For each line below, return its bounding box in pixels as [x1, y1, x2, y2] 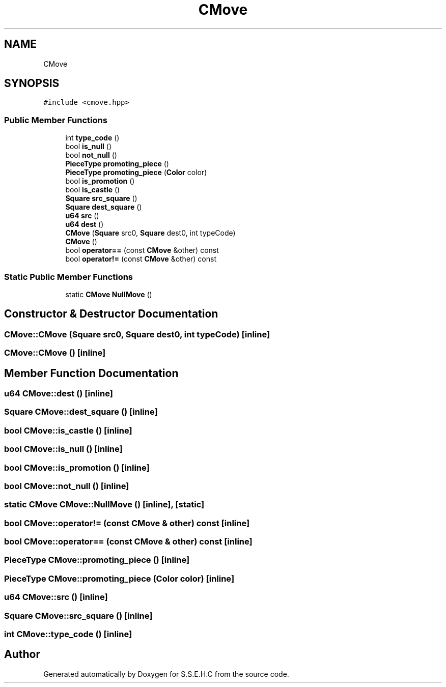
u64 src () [65, 211, 99, 220]
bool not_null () [65, 151, 117, 160]
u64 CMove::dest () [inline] [4, 388, 113, 398]
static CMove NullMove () [65, 290, 152, 299]
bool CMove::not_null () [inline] [4, 480, 129, 491]
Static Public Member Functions [4, 271, 133, 282]
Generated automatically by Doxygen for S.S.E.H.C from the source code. [43, 669, 289, 678]
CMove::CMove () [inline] [4, 348, 106, 358]
